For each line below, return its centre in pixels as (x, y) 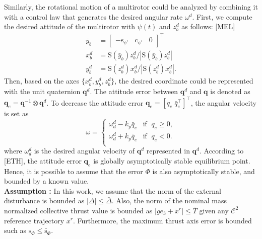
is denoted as (230, 91)
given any (214, 210)
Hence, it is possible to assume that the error (74, 171)
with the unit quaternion (42, 91)
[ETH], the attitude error (43, 160)
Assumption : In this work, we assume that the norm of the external (113, 190)
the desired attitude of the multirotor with (70, 26)
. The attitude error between (134, 91)
